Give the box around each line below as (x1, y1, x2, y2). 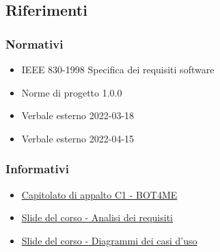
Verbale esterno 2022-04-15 (21, 131, 135, 145)
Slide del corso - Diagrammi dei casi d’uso (21, 233, 197, 247)
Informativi (5, 160, 69, 177)
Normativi (5, 35, 64, 52)
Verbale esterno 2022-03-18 (21, 108, 135, 123)
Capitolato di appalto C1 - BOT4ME (21, 187, 178, 201)
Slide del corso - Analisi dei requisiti (21, 210, 173, 225)
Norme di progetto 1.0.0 (21, 85, 122, 99)
